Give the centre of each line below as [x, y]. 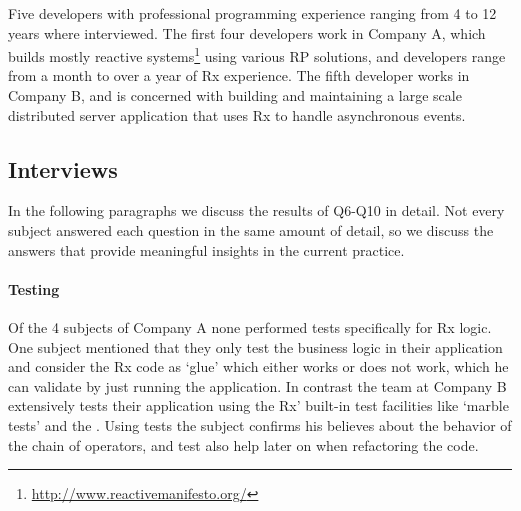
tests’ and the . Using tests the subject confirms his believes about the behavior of [260, 424]
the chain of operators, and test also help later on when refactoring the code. [243, 444]
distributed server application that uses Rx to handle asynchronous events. [237, 114]
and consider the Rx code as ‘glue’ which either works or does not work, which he [258, 366]
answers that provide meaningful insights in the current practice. [206, 249]
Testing [34, 288]
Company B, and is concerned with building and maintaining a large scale [235, 95]
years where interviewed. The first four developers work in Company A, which [247, 32]
